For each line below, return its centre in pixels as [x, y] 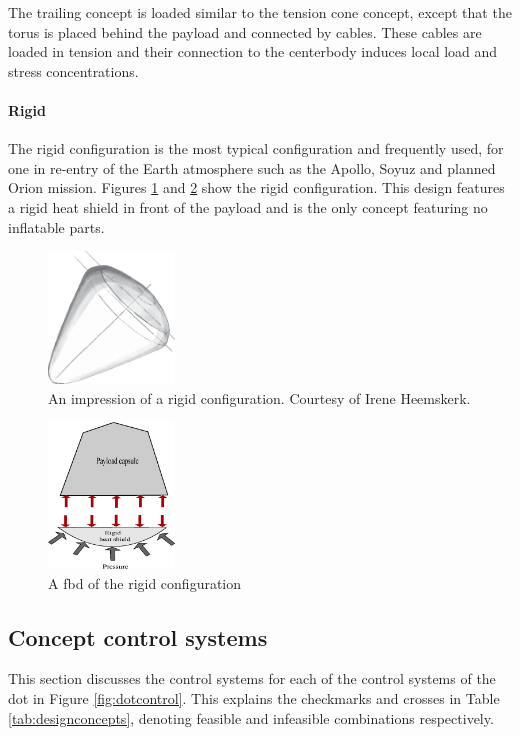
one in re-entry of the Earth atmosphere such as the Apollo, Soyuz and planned [252, 167]
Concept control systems [138, 636]
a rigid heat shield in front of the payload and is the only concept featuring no [248, 206]
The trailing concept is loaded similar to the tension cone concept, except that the [260, 12]
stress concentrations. [73, 70]
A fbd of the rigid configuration [145, 582]
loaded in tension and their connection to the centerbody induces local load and [253, 51]
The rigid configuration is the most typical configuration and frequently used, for [256, 148]
